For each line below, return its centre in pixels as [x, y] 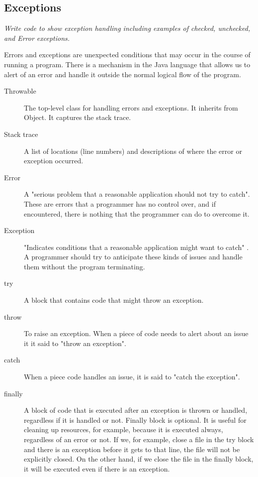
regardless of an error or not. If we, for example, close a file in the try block [139, 439]
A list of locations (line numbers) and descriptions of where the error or [133, 151]
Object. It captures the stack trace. [78, 117]
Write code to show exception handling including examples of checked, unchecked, [127, 28]
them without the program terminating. [85, 266]
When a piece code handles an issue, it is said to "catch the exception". [132, 377]
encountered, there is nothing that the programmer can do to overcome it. [137, 213]
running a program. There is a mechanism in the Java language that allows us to [127, 64]
